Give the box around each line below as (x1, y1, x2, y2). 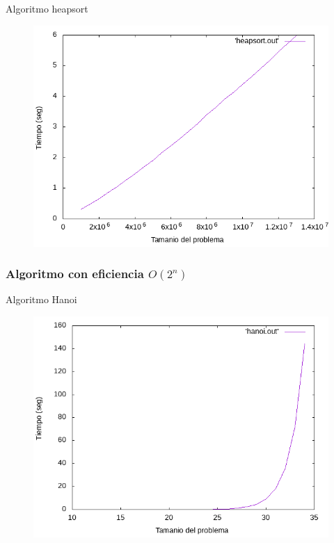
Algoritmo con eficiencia (6, 265, 144, 282)
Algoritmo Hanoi (6, 292, 77, 307)
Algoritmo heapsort (6, 1, 88, 15)
